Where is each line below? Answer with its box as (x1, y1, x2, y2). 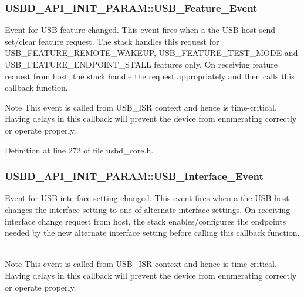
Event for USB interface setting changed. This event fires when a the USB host (5, 192, 289, 204)
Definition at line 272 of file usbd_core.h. (5, 144, 154, 156)
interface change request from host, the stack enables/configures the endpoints (5, 215, 286, 227)
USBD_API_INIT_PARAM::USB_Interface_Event (5, 169, 264, 183)
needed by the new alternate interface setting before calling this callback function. (5, 226, 300, 239)
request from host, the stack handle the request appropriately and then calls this (5, 69, 295, 82)
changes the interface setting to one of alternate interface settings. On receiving (5, 203, 291, 215)
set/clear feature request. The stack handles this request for (5, 35, 219, 47)
